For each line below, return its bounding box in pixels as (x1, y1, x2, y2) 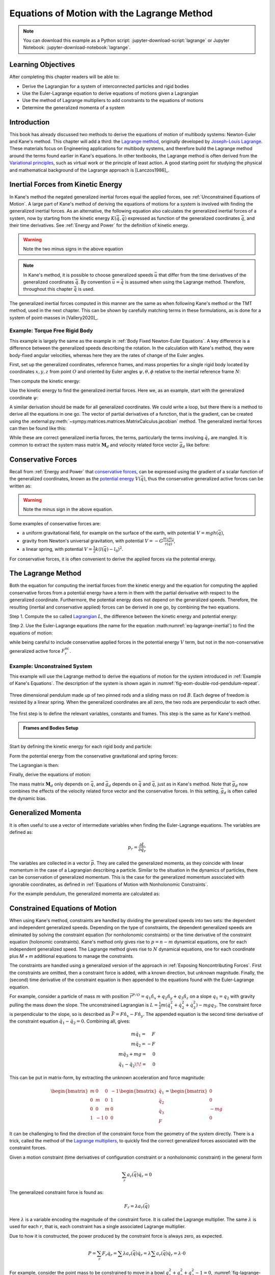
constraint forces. (9, 1145, 47, 1151)
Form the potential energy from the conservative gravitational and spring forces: (9, 753, 178, 759)
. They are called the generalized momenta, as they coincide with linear (94, 860, 244, 866)
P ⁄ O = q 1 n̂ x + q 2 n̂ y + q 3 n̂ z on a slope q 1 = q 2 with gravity (132, 992, 255, 1001)
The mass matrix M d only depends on (9, 781, 90, 788)
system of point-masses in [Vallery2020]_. (9, 314, 99, 321)
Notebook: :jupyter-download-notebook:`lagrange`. (23, 44, 131, 50)
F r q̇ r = (102, 1250, 117, 1257)
